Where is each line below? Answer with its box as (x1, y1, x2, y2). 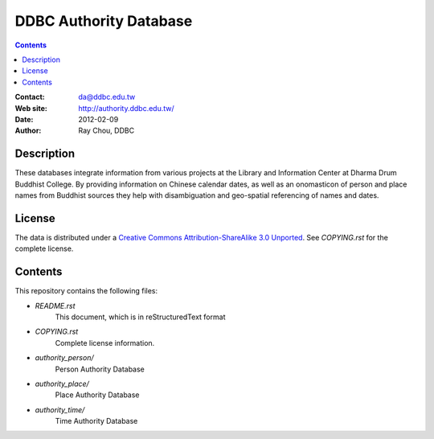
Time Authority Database (55, 416, 138, 426)
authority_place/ (35, 379, 90, 388)
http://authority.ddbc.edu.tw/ (78, 103, 174, 113)
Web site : (14, 103, 47, 113)
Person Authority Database (55, 364, 145, 374)
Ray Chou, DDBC (78, 125, 135, 136)
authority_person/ (35, 353, 94, 363)
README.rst (35, 301, 76, 310)
